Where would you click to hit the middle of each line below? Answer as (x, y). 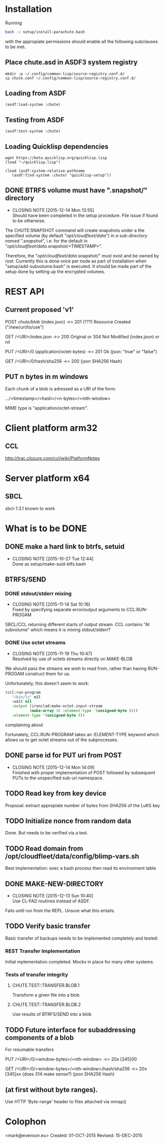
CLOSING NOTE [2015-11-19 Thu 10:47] (52, 653)
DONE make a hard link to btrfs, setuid (65, 547)
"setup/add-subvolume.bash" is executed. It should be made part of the (78, 266)
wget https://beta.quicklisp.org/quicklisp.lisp (56, 158)
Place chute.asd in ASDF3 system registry (71, 62)
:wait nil (22, 701)
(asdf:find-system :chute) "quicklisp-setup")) (62, 175)
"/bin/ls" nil (26, 697)
